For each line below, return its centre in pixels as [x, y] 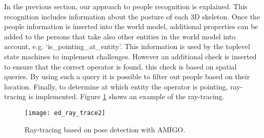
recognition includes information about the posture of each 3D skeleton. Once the [132, 16]
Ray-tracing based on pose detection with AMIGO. [105, 129]
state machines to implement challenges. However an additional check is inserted [130, 56]
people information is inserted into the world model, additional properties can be [131, 26]
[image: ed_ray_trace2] [65, 113]
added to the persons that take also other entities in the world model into [120, 36]
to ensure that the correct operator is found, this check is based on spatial [120, 66]
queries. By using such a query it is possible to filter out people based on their [127, 76]
